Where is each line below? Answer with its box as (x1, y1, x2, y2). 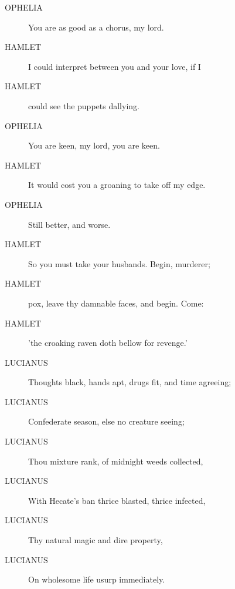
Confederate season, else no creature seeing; (28, 415, 185, 428)
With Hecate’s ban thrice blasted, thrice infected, (28, 494, 206, 506)
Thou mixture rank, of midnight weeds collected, (28, 455, 203, 467)
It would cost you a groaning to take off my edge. (28, 179, 206, 191)
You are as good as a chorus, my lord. (28, 21, 164, 33)
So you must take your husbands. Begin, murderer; (28, 257, 210, 270)
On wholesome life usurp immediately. (28, 573, 165, 585)
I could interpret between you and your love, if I (28, 60, 201, 72)
